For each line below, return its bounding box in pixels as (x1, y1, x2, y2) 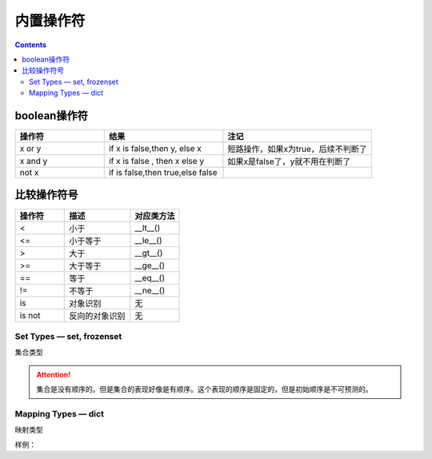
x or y (19, 143, 42, 154)
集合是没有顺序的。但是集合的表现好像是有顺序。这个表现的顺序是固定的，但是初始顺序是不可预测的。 (36, 385, 373, 394)
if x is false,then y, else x (108, 143, 202, 154)
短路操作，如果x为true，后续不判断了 (227, 144, 368, 155)
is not (19, 309, 41, 321)
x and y (19, 156, 48, 167)
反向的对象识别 (69, 310, 126, 321)
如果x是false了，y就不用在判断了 (227, 156, 351, 167)
